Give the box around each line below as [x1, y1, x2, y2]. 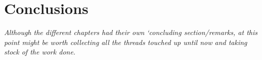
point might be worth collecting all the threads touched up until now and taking [4, 36, 247, 47]
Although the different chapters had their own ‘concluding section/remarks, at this [4, 27, 257, 37]
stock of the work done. [4, 46, 76, 57]
